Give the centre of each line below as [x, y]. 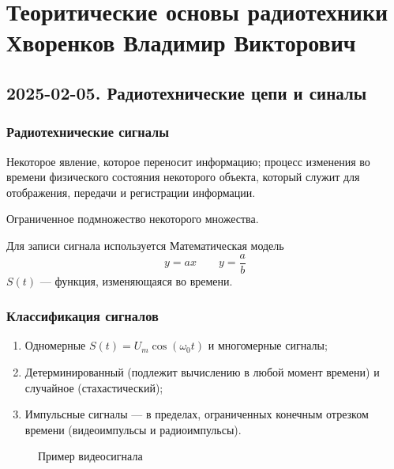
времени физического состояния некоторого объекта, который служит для [183, 177]
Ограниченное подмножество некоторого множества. [133, 219]
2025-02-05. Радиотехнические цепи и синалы [187, 92]
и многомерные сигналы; [268, 345]
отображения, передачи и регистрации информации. [131, 192]
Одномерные [55, 345]
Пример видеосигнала [90, 456]
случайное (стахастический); [94, 387]
